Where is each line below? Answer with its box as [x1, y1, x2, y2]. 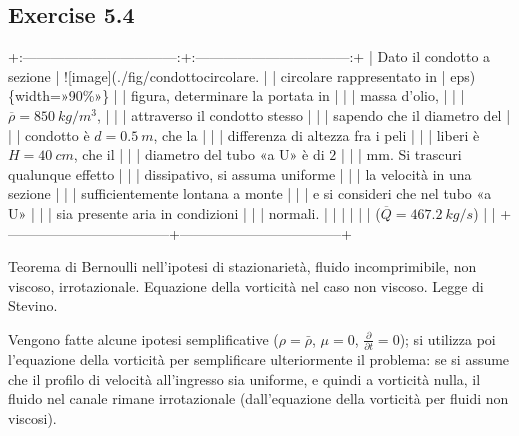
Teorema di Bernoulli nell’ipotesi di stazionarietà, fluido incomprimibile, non [8, 256, 477, 277]
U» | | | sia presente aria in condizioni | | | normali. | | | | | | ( [8, 202, 381, 223]
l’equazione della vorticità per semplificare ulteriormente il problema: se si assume [8, 349, 510, 370]
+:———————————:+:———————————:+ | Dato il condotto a [8, 46, 491, 67]
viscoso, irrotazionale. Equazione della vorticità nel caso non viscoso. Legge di [8, 275, 484, 296]
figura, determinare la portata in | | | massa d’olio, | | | [130, 85, 465, 106]
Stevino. [8, 295, 58, 316]
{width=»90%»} [8, 85, 110, 106]
